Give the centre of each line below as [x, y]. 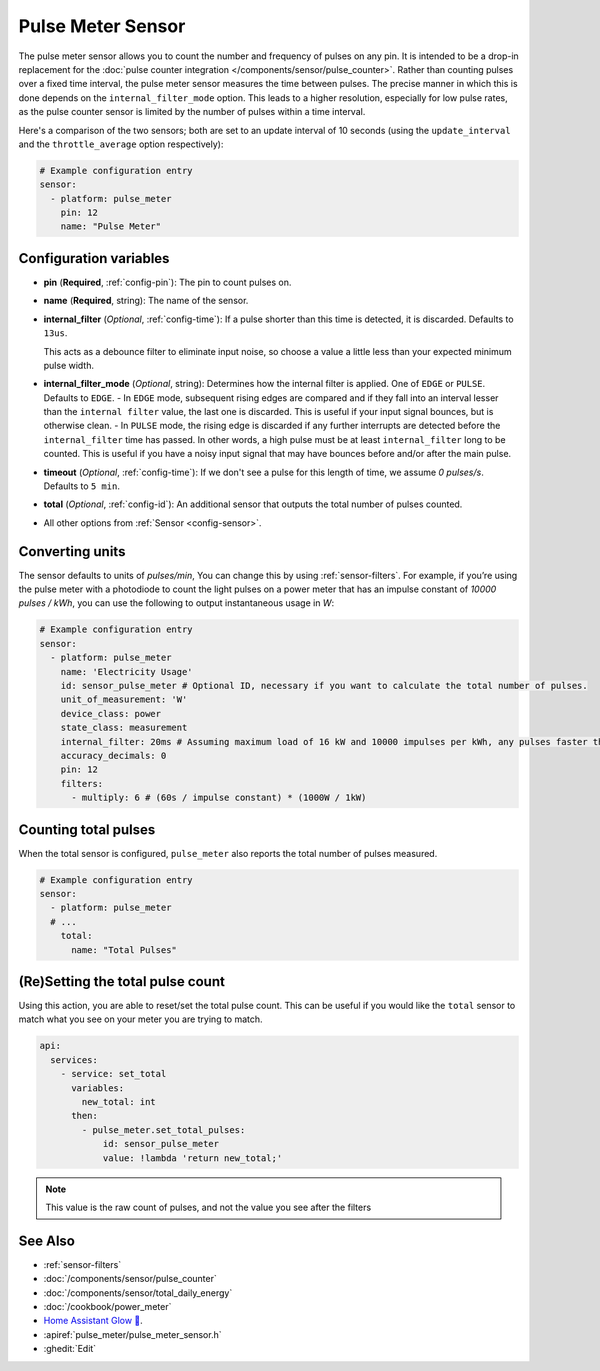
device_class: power [111, 713]
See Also [46, 1240]
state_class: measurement [124, 728]
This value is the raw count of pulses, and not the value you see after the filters [208, 1207]
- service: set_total [113, 1074]
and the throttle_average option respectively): [121, 144]
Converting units [72, 551]
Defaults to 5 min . [81, 486]
